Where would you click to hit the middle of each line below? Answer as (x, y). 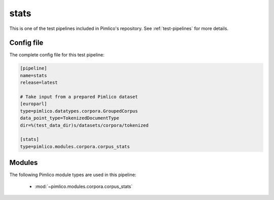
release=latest (39, 83)
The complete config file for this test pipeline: (57, 55)
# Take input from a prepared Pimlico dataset (79, 97)
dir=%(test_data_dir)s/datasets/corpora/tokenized (84, 125)
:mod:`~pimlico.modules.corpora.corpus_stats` (84, 186)
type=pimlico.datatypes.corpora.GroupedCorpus (79, 111)
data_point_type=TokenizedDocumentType (70, 118)
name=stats (33, 75)
